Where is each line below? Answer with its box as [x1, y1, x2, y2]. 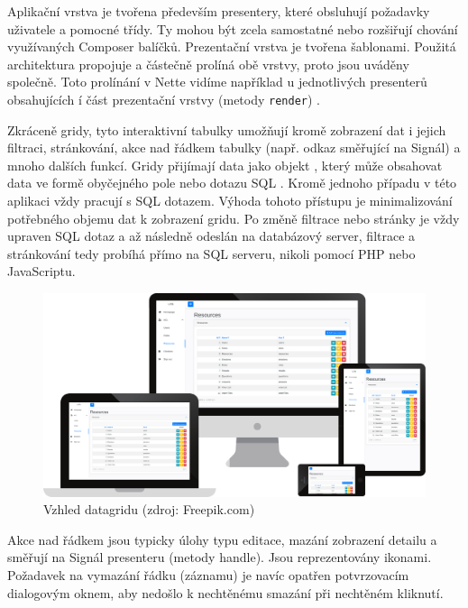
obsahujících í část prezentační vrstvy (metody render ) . [7, 89, 320, 108]
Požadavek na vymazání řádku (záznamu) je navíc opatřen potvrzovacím [7, 566, 409, 584]
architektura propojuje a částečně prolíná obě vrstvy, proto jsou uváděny [7, 54, 409, 73]
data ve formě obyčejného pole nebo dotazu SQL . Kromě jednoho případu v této [7, 173, 457, 192]
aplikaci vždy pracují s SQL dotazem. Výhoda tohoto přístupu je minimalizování [7, 191, 453, 209]
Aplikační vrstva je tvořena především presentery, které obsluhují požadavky [7, 2, 430, 20]
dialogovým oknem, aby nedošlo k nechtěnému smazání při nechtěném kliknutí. [7, 583, 444, 602]
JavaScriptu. [7, 262, 76, 281]
